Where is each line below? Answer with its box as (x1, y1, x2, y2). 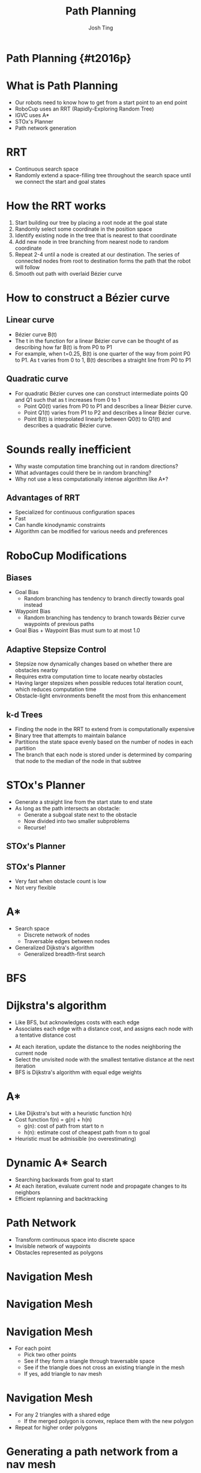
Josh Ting (88, 24, 113, 31)
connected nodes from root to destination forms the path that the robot (14, 257, 191, 264)
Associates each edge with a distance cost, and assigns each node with (14, 1025, 193, 1033)
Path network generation (14, 124, 77, 132)
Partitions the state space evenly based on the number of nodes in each (14, 738, 193, 746)
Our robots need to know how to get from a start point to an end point (14, 99, 188, 106)
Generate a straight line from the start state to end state (14, 798, 153, 806)
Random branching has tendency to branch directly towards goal (23, 595, 185, 602)
